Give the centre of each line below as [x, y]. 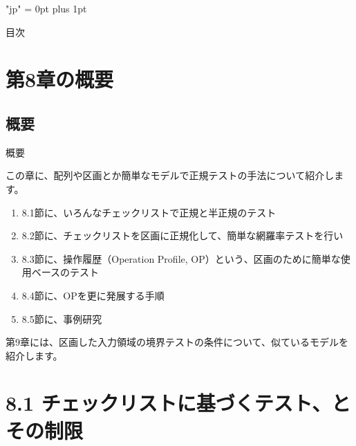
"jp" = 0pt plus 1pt [46, 8]
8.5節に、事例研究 [62, 318]
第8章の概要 [60, 79]
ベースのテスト [65, 272]
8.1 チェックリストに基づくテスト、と [178, 403]
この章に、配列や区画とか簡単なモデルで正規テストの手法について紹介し [170, 175]
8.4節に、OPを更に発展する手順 [93, 295]
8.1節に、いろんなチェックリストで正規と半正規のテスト [149, 212]
